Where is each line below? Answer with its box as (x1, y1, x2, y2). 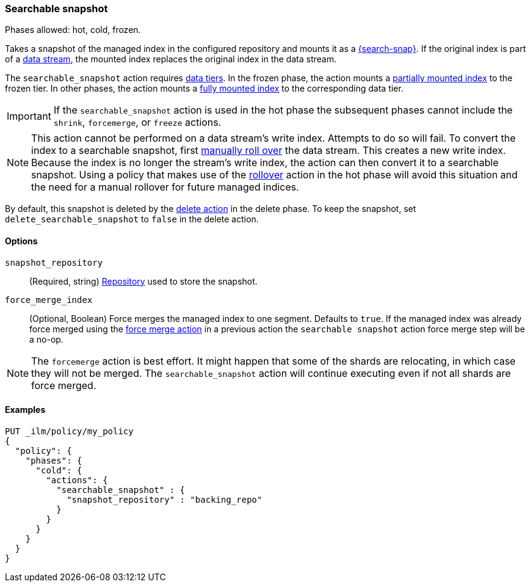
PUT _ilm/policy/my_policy (5, 426, 134, 436)
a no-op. (29, 334, 63, 345)
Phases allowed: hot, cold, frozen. (5, 24, 141, 35)
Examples (5, 404, 46, 415)
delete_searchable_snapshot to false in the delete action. (5, 214, 259, 225)
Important (7, 110, 51, 123)
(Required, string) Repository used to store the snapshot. (29, 275, 258, 286)
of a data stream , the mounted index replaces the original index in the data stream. (5, 54, 337, 65)
